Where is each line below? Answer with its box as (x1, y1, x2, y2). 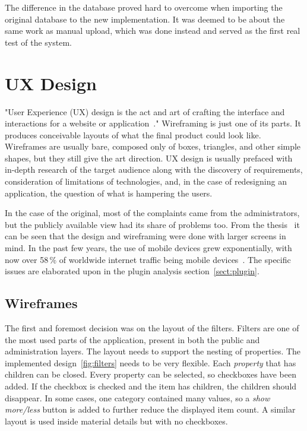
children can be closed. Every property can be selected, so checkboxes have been (5, 368, 296, 381)
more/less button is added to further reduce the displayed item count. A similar (5, 403, 296, 416)
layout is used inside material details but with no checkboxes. (5, 414, 228, 427)
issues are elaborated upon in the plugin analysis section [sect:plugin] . (5, 265, 259, 277)
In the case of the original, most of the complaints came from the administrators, (5, 207, 300, 219)
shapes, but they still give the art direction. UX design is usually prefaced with (5, 151, 293, 164)
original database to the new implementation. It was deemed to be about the (5, 12, 285, 25)
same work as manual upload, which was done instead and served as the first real (5, 24, 300, 37)
